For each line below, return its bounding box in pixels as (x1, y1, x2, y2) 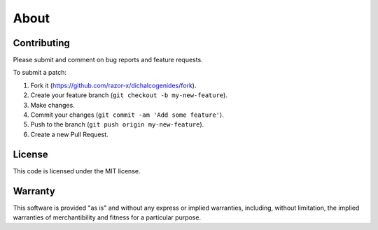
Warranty (13, 185, 55, 197)
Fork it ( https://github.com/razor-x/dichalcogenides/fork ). (30, 81, 197, 89)
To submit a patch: (13, 69, 66, 77)
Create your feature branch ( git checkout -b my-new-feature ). (30, 91, 227, 99)
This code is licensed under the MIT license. (13, 166, 141, 175)
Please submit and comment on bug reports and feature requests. (13, 56, 203, 64)
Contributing (13, 37, 70, 49)
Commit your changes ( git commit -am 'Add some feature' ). (30, 110, 224, 119)
